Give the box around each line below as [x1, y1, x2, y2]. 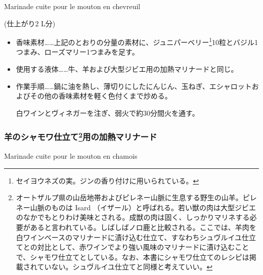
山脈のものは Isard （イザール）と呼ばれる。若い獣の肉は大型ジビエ [30, 202, 256, 212]
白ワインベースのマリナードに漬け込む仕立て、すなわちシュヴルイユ [16, 232, 242, 242]
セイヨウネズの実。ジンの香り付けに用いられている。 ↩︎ [16, 175, 199, 186]
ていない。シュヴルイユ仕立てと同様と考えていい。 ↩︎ [37, 261, 213, 272]
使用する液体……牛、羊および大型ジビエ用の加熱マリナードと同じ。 [16, 64, 238, 74]
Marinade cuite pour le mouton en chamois [4, 151, 138, 161]
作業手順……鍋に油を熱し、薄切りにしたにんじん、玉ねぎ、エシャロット [16, 80, 252, 91]
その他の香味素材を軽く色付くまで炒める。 [30, 90, 172, 101]
